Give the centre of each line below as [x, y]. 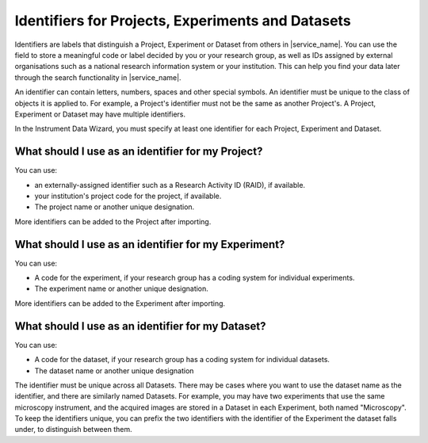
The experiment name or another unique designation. [122, 288]
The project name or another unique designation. [115, 207]
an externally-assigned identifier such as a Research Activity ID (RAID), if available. [170, 185]
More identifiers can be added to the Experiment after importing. [120, 303]
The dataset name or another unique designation [114, 370]
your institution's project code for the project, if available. [128, 196]
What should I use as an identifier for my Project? [139, 152]
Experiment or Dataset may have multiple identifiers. [100, 114]
